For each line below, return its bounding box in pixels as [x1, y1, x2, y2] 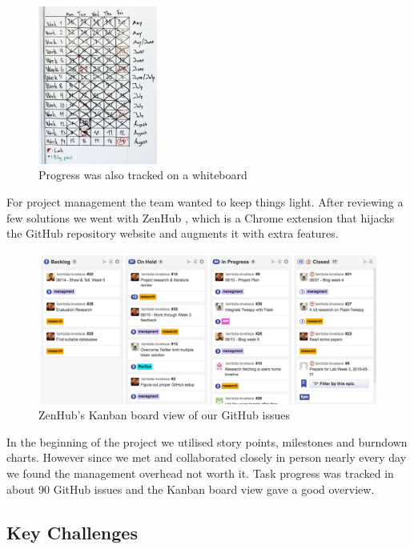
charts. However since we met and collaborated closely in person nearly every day [6, 449, 407, 466]
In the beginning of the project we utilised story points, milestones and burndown [6, 433, 408, 450]
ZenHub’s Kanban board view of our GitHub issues [38, 407, 290, 423]
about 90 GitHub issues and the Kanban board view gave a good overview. [6, 480, 375, 497]
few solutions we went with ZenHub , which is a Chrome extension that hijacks [6, 209, 395, 226]
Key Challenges [6, 519, 138, 544]
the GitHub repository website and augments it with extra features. [6, 225, 339, 242]
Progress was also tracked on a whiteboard [38, 166, 247, 183]
